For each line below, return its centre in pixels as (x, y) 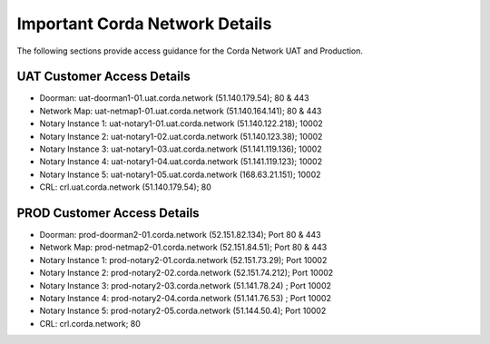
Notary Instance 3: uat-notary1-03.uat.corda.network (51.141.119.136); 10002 (181, 149)
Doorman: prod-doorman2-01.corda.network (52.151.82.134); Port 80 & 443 (180, 235)
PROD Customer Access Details (108, 213)
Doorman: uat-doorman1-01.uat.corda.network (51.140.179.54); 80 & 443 (174, 98)
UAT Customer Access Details (103, 77)
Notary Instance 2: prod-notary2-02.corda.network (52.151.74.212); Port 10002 (186, 273)
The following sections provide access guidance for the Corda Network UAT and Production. (190, 51)
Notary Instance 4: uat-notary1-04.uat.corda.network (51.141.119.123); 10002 (181, 162)
